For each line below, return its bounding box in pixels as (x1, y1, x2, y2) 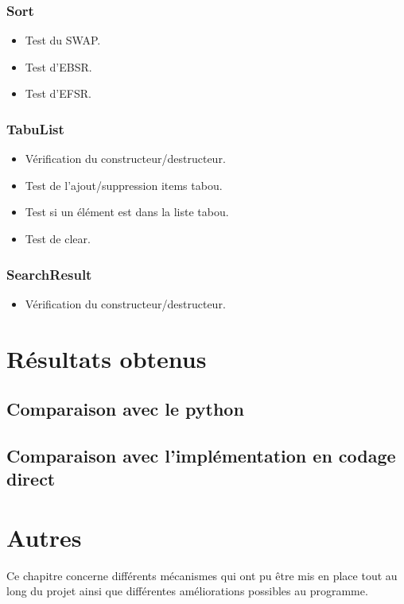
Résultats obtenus (6, 342, 207, 374)
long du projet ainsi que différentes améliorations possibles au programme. (6, 583, 368, 599)
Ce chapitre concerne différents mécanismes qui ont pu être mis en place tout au (6, 567, 398, 583)
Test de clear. (25, 230, 91, 246)
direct (6, 467, 56, 491)
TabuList (6, 118, 64, 138)
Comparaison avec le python (6, 397, 244, 421)
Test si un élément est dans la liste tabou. (25, 203, 229, 220)
